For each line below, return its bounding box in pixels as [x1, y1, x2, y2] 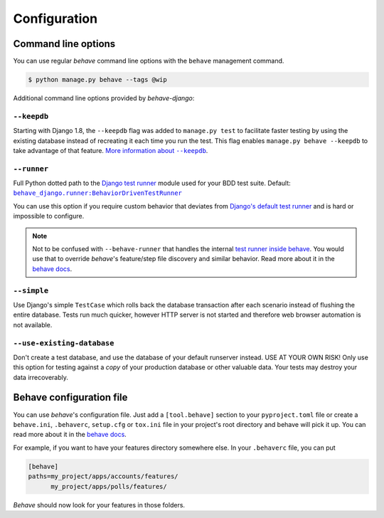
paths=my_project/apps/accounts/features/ [28, 472, 178, 480]
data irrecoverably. [13, 373, 69, 381]
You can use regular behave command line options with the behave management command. [13, 57, 284, 65]
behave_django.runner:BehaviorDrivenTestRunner [13, 189, 183, 197]
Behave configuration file [13, 391, 128, 403]
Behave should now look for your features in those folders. [13, 500, 185, 509]
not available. [13, 320, 53, 329]
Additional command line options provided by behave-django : [13, 94, 195, 102]
